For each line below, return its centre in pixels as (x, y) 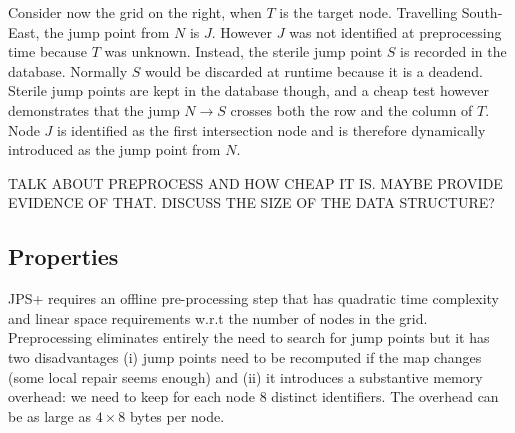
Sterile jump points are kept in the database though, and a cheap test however (249, 90)
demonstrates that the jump (94, 109)
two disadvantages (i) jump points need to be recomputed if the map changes (245, 356)
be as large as (50, 415)
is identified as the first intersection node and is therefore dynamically (271, 129)
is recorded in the (453, 51)
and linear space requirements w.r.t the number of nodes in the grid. (218, 317)
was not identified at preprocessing (395, 31)
